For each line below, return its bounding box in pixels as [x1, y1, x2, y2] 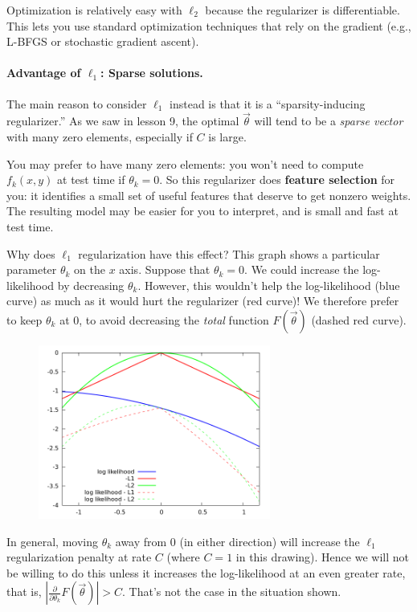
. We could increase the [244, 261, 359, 278]
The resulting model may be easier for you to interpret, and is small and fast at [6, 202, 399, 219]
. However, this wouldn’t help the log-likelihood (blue [137, 276, 400, 293]
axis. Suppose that [119, 261, 211, 278]
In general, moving [6, 532, 98, 549]
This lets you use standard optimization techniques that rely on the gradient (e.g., [6, 17, 411, 34]
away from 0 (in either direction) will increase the [115, 532, 360, 549]
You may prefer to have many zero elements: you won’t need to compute [6, 155, 364, 172]
